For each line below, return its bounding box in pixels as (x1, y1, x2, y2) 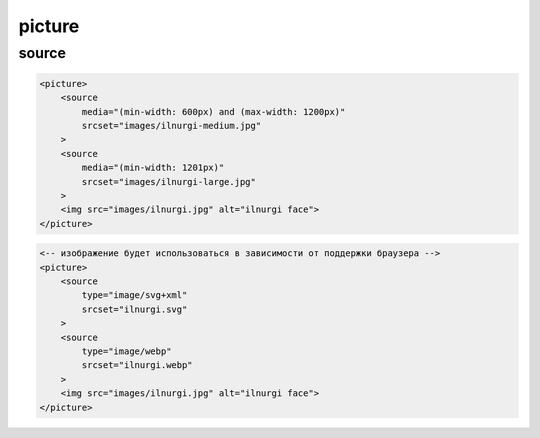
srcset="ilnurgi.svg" (81, 303, 188, 315)
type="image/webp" (81, 346, 172, 357)
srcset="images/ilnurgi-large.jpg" (81, 176, 257, 187)
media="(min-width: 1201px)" (81, 162, 225, 174)
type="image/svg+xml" (81, 290, 188, 301)
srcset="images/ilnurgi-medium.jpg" (81, 120, 262, 131)
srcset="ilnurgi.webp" (81, 360, 194, 371)
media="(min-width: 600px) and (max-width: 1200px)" (81, 106, 346, 117)
